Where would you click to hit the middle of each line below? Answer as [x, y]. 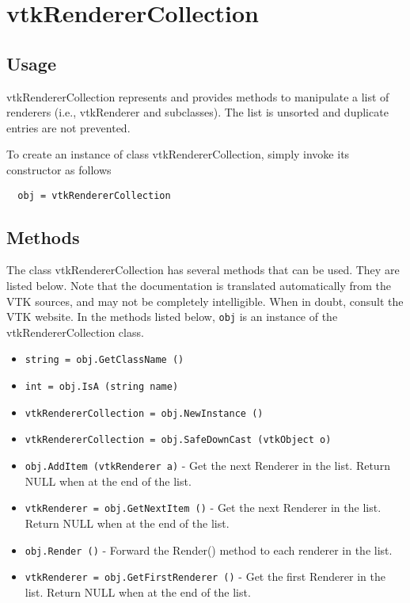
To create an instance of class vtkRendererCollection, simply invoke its [178, 154]
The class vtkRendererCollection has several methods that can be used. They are [203, 270]
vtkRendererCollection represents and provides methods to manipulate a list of [198, 96]
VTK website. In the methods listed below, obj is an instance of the [172, 317]
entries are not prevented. [68, 127]
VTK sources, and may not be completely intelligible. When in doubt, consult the [205, 301]
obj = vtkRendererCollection [94, 195]
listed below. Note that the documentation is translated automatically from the [199, 285]
